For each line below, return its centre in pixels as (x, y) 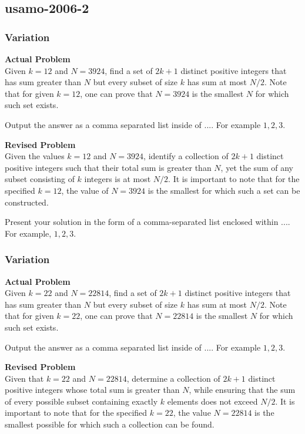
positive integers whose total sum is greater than (92, 390)
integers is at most (118, 179)
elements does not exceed (212, 401)
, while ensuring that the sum (242, 390)
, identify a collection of (186, 156)
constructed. (27, 202)
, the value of (85, 190)
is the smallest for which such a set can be (224, 190)
